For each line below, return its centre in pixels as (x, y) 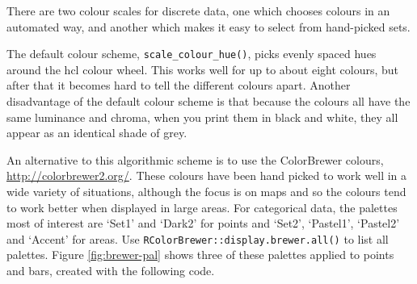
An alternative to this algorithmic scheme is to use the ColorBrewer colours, (195, 159)
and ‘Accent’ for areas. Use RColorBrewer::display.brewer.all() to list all (198, 238)
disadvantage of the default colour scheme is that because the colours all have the (208, 101)
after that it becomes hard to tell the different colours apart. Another (179, 85)
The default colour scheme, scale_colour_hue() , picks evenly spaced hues (192, 54)
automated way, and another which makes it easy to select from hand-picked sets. (208, 26)
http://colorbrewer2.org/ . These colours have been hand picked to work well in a (207, 175)
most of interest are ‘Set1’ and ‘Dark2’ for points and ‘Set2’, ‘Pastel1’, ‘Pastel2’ (203, 223)
